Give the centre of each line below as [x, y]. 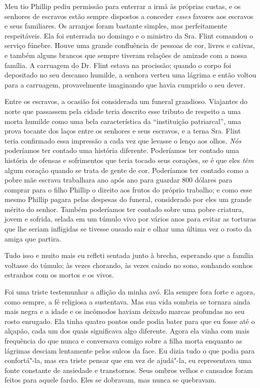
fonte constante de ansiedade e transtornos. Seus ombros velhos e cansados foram [129, 370]
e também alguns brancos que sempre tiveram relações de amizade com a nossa [126, 55]
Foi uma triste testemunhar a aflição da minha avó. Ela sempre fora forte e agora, [130, 292]
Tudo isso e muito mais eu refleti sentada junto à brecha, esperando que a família [129, 255]
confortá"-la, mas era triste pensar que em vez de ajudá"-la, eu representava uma [128, 360]
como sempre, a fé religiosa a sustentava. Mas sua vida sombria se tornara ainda [127, 301]
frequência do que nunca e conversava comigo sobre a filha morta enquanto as [123, 340]
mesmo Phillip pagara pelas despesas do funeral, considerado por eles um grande [128, 199]
